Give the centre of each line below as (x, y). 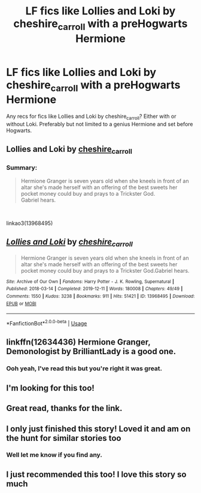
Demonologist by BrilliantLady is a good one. (91, 352)
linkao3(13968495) (30, 223)
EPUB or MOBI (22, 303)
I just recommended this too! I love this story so (96, 474)
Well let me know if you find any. (54, 455)
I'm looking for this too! (50, 388)
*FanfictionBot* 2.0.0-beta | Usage (47, 323)
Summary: (22, 168)
